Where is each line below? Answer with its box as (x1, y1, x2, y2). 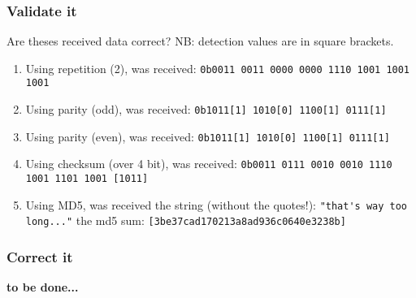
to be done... (6, 279, 79, 296)
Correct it (6, 246, 73, 266)
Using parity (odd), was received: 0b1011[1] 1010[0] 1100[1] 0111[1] (25, 101, 387, 118)
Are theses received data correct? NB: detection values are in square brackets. (6, 32, 394, 50)
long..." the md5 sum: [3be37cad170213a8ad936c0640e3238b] (25, 212, 346, 229)
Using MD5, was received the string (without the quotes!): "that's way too (25, 196, 408, 213)
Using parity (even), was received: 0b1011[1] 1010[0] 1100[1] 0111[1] (25, 127, 390, 145)
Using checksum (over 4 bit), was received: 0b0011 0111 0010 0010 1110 (25, 155, 392, 172)
